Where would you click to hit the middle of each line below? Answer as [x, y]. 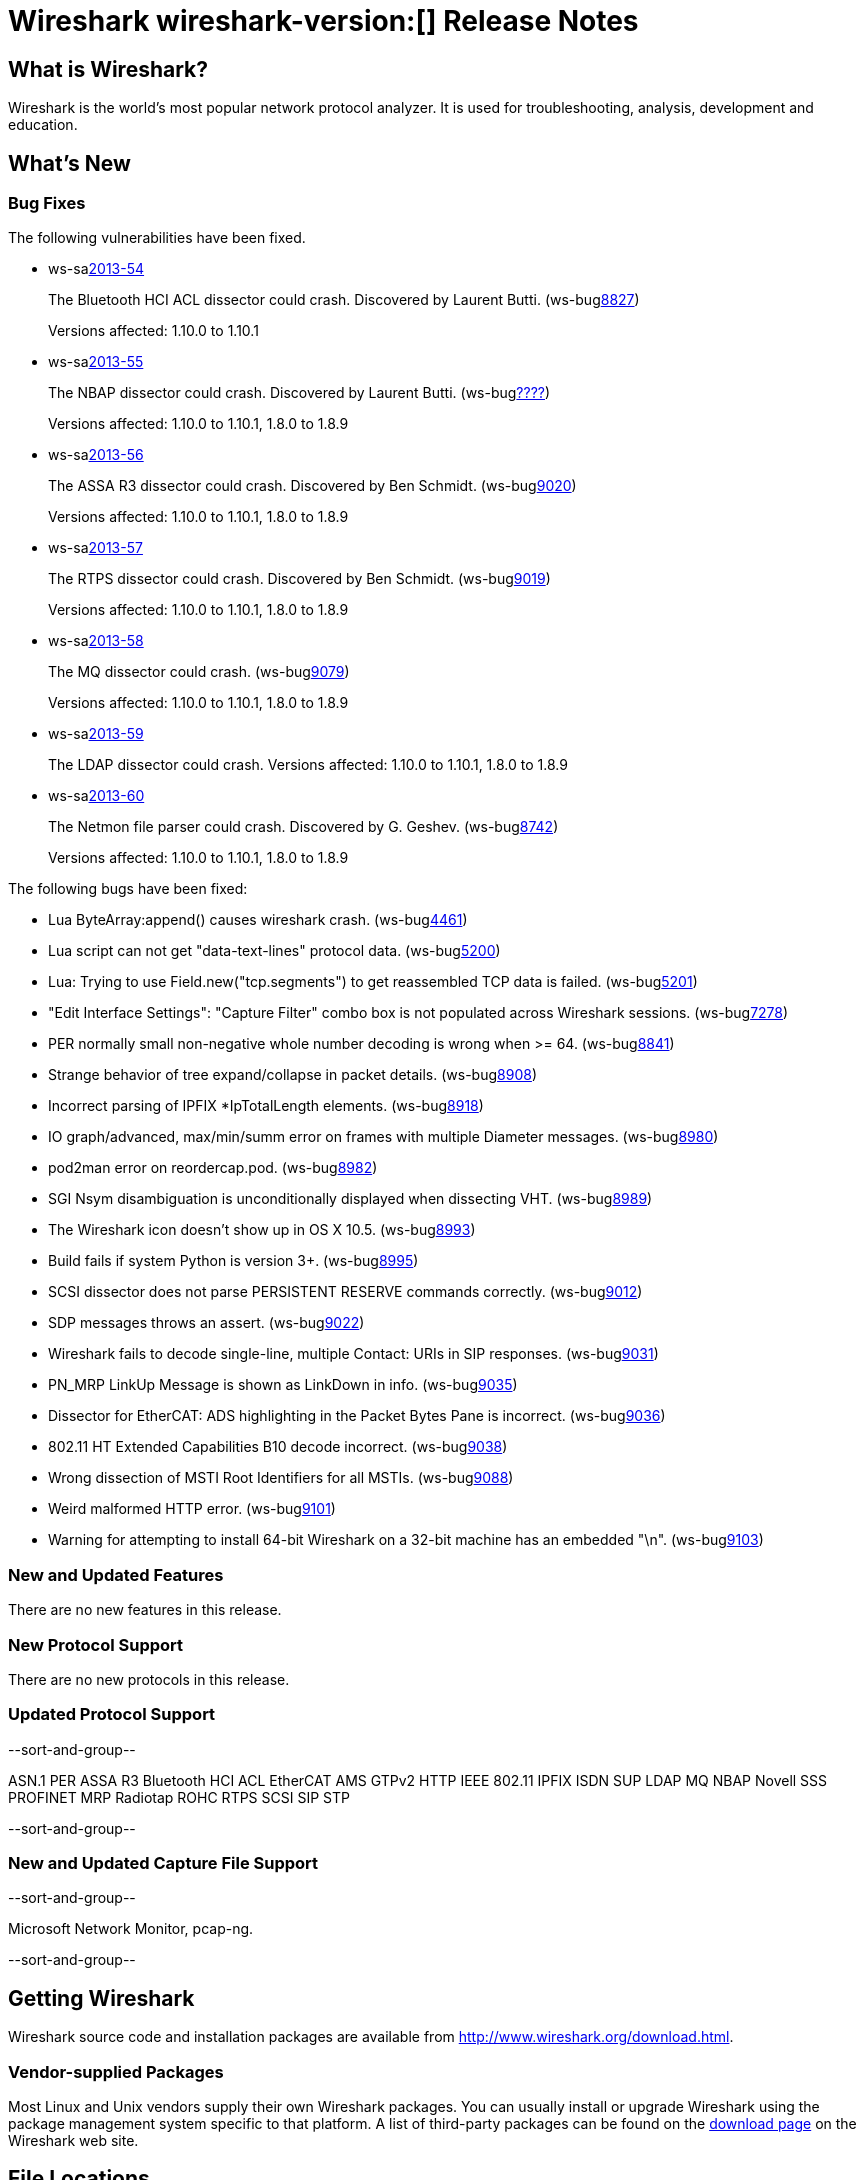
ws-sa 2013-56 [96, 455]
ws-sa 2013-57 [95, 548]
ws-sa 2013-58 [96, 641]
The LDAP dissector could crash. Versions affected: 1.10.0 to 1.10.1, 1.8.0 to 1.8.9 [308, 765]
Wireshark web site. [73, 2140]
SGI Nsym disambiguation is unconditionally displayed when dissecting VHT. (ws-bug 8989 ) [350, 1199]
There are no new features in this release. [145, 1610]
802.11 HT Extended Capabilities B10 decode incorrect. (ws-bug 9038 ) [278, 1447]
